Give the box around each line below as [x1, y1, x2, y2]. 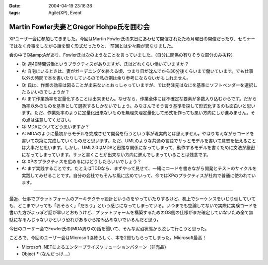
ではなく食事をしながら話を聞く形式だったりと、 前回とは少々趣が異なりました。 [9, 43, 176, 49]
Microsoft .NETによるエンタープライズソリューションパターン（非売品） [21, 244, 169, 250]
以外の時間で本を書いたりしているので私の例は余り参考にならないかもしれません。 [21, 75, 191, 81]
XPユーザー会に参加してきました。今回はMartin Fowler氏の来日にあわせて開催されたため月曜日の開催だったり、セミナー [9, 36, 256, 42]
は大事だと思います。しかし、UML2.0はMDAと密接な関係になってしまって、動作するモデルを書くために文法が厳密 [21, 145, 255, 151]
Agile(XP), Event [48, 10, 82, 16]
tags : [9, 10, 20, 16]
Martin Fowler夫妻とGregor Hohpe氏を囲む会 [9, 23, 150, 31]
